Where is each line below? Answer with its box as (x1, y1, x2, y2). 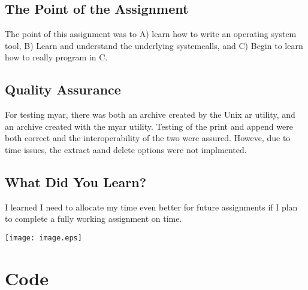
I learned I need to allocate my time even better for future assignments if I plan (5, 200, 298, 213)
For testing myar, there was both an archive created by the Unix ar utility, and (5, 108, 295, 121)
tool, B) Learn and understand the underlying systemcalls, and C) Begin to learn (5, 39, 303, 51)
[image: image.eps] (5, 233, 82, 242)
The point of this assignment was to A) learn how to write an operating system (5, 28, 297, 40)
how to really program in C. (5, 51, 108, 63)
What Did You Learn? (5, 172, 147, 191)
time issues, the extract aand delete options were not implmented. (5, 143, 247, 155)
